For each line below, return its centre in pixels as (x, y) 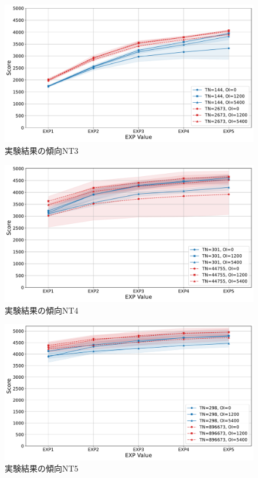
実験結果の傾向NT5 (42, 468)
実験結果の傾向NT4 (42, 310)
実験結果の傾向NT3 (42, 150)
